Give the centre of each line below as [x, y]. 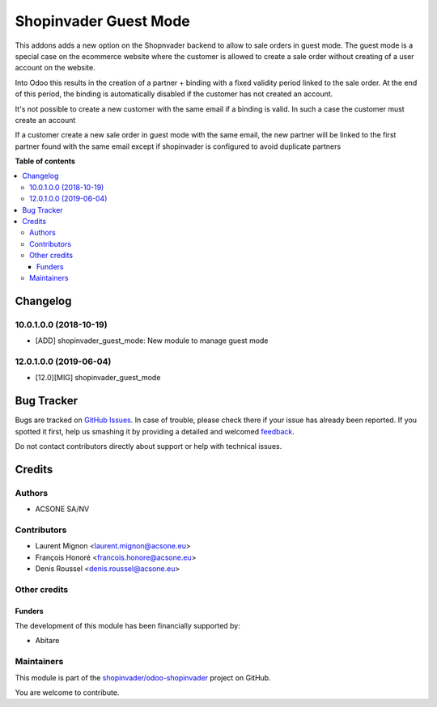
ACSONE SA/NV [62, 509]
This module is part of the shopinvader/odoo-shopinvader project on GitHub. [143, 677]
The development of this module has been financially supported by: [127, 625]
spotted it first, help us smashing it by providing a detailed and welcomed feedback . [155, 431]
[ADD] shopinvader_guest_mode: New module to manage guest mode [152, 341]
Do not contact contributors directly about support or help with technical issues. [148, 446]
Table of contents [45, 161]
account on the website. [55, 68]
